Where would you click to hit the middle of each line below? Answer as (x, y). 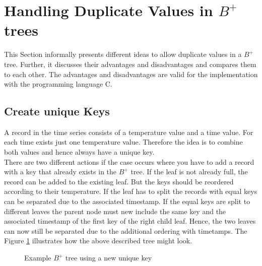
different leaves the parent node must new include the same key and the (115, 211)
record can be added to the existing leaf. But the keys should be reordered (119, 181)
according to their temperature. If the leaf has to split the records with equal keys (131, 191)
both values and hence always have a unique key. (79, 152)
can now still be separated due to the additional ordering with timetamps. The (126, 230)
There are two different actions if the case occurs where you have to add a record (129, 161)
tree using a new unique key (109, 258)
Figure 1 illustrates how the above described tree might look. (98, 241)
